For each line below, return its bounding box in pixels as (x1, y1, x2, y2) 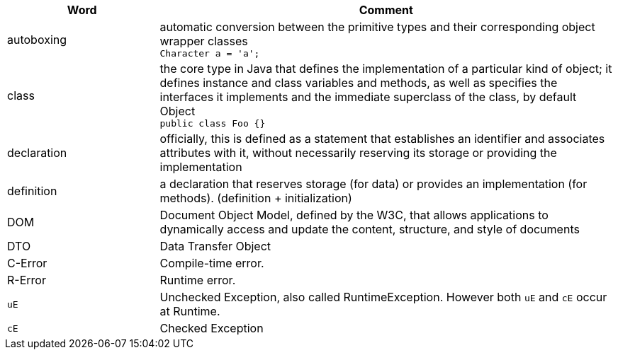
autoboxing (7, 32, 67, 47)
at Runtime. (159, 304, 220, 318)
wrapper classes (159, 34, 248, 48)
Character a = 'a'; (159, 48, 260, 59)
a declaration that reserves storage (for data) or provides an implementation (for (159, 177, 588, 191)
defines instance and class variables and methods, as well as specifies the (159, 76, 558, 90)
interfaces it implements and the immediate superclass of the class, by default (159, 90, 577, 104)
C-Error (7, 256, 47, 270)
